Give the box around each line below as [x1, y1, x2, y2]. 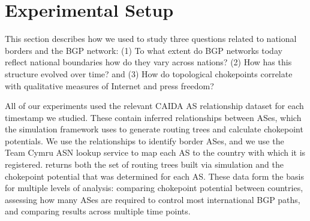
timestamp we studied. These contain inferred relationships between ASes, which [5, 111, 302, 123]
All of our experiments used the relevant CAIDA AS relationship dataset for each [5, 99, 304, 112]
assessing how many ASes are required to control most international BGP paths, [5, 193, 300, 205]
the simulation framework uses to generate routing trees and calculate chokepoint [5, 123, 303, 135]
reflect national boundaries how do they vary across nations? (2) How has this [5, 56, 292, 68]
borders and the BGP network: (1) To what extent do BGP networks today [5, 44, 282, 56]
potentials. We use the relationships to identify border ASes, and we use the [5, 134, 284, 147]
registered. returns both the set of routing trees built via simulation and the [5, 158, 284, 171]
